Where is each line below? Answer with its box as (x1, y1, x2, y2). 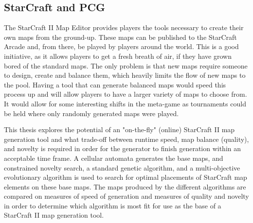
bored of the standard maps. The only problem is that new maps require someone (4, 60, 248, 70)
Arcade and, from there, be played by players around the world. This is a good (4, 41, 239, 51)
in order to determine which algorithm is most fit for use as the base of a (4, 200, 221, 210)
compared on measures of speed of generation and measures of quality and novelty (4, 191, 249, 201)
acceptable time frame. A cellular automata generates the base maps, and (4, 153, 223, 163)
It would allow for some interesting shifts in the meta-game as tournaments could (4, 98, 246, 108)
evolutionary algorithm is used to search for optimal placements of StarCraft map (4, 172, 247, 182)
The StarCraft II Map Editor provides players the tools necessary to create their (4, 22, 244, 33)
